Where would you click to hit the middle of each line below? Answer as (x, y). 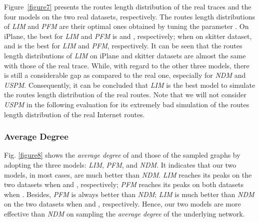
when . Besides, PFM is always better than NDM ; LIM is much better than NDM (129, 194)
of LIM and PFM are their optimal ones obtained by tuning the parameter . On (126, 26)
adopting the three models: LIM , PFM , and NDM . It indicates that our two (120, 164)
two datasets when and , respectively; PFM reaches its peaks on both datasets (124, 184)
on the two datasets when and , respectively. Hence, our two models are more (122, 204)
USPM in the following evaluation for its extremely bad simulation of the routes (127, 104)
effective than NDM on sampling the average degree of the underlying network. (124, 213)
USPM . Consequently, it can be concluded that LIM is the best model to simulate (130, 85)
